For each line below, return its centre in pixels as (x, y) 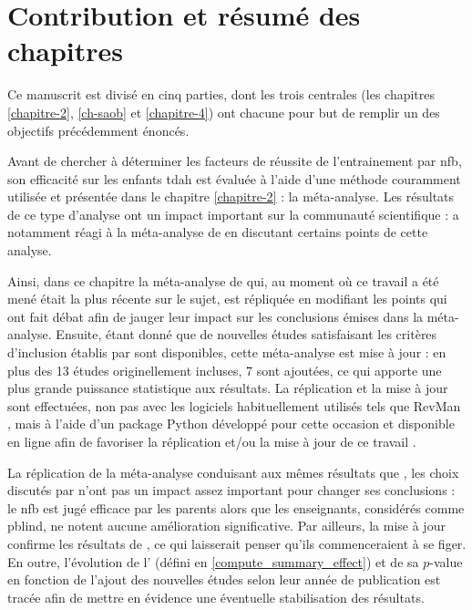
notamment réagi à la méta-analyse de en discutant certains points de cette (218, 232)
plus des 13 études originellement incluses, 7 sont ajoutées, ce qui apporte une (225, 370)
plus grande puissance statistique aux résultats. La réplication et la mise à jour (228, 388)
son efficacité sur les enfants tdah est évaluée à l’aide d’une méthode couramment (234, 178)
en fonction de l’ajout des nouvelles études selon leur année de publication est (224, 579)
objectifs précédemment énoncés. (98, 130)
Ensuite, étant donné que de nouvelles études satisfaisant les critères (246, 334)
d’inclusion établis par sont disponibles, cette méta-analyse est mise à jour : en (227, 352)
